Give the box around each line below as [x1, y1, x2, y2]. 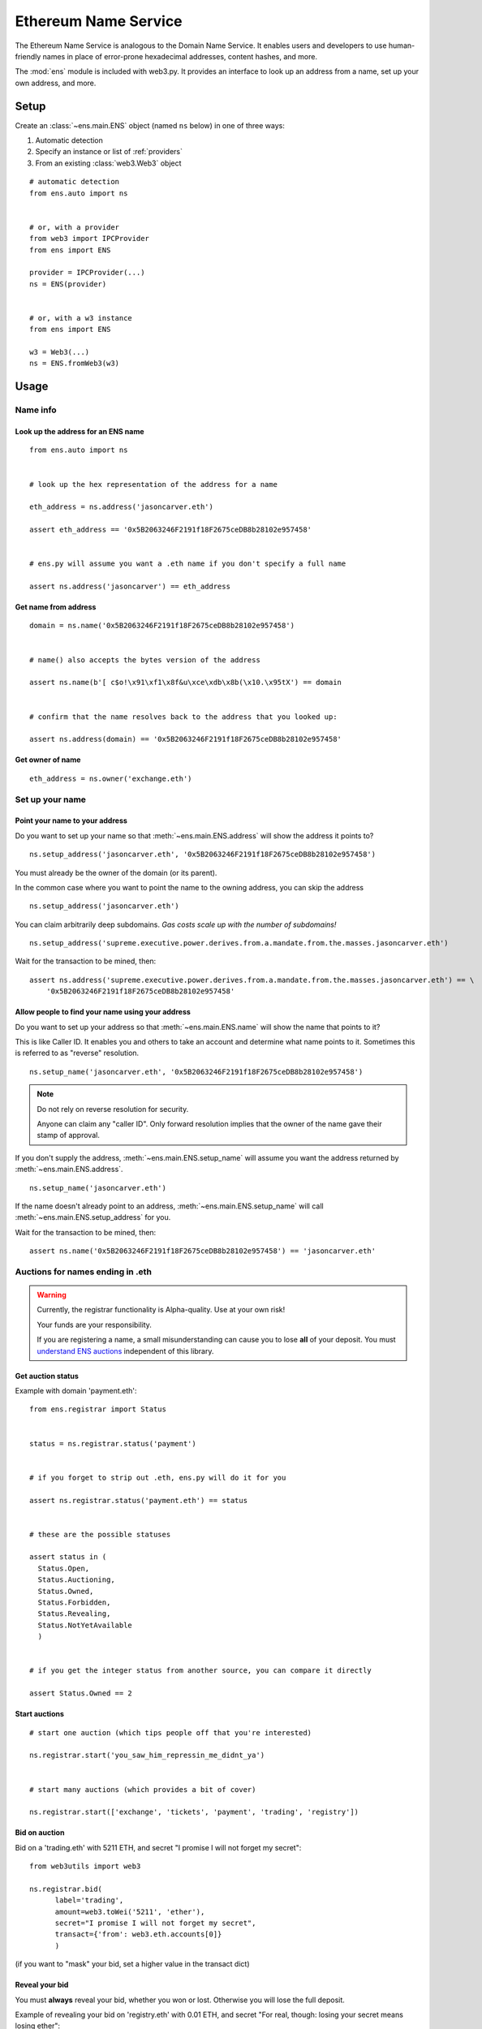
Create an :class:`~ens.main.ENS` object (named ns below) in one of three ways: [15, 120, 286, 130]
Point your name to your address [15, 816, 127, 825]
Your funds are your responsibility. [37, 1320, 152, 1329]
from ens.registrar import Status [29, 1405, 166, 1414]
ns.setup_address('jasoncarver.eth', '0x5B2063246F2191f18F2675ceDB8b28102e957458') [29, 850, 377, 859]
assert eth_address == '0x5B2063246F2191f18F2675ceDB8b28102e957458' [29, 525, 312, 535]
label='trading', [54, 1896, 124, 1905]
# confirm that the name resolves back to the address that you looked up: [29, 712, 338, 722]
